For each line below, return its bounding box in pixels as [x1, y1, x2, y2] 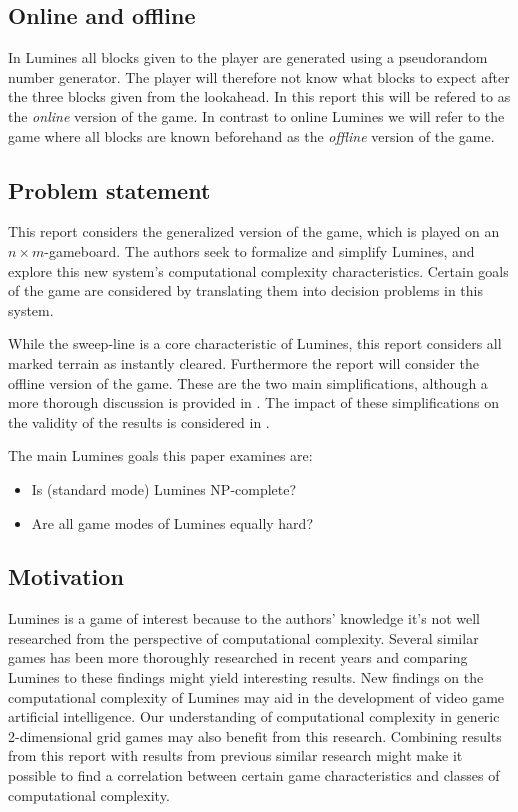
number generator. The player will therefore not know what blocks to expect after [8, 66, 510, 87]
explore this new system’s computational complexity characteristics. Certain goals [8, 260, 509, 281]
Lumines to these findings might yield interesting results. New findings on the [8, 667, 484, 688]
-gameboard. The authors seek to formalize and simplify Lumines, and [44, 240, 475, 261]
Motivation [8, 561, 124, 592]
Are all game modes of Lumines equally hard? [31, 512, 313, 533]
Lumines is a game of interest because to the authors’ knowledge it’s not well [8, 608, 481, 629]
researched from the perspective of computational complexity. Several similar [8, 627, 479, 648]
